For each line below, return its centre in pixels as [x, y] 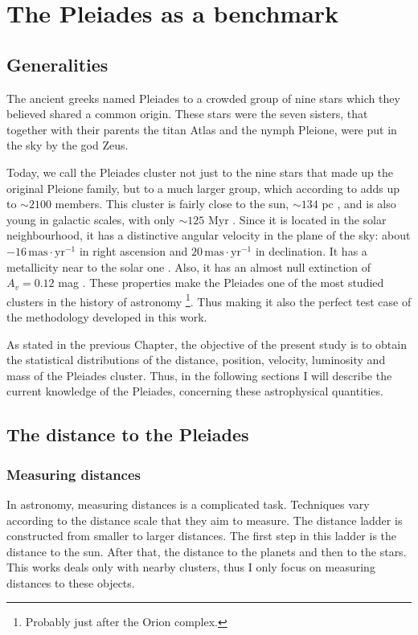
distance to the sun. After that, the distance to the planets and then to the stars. [207, 551]
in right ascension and [133, 250]
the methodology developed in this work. [107, 316]
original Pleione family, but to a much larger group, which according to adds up [203, 188]
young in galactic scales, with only [91, 219]
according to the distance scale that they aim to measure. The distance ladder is [205, 520]
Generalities [57, 64]
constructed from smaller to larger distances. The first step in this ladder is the [202, 536]
